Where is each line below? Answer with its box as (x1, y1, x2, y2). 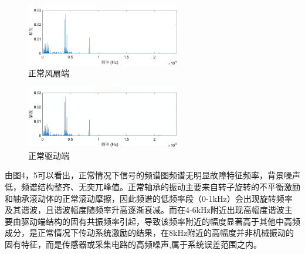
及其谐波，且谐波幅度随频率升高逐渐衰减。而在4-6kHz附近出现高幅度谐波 (5, 204, 284, 216)
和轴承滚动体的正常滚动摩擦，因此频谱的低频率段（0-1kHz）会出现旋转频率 (5, 192, 293, 204)
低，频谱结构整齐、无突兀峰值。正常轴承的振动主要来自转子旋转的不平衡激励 (5, 180, 300, 192)
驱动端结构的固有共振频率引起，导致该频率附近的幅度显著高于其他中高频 (21, 215, 300, 227)
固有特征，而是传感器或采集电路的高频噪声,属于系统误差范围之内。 (5, 238, 262, 250)
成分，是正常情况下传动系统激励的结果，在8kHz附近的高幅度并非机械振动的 (5, 226, 294, 239)
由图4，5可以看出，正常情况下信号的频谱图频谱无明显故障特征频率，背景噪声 (5, 169, 300, 181)
